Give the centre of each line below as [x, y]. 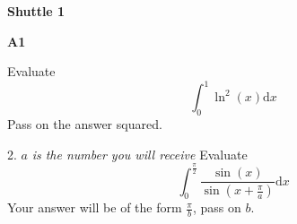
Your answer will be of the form [95, 207]
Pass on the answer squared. [85, 124]
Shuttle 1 [36, 11]
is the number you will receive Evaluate [140, 154]
